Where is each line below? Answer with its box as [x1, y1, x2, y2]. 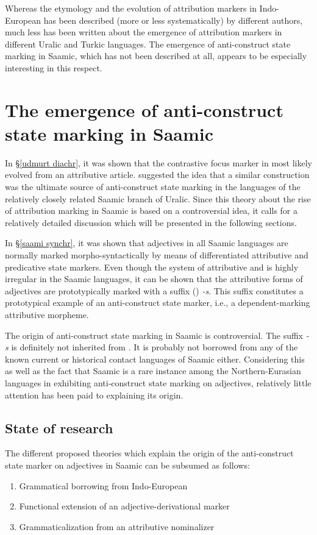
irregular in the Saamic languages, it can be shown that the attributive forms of [5, 272, 303, 285]
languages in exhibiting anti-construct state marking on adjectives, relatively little [5, 376, 312, 389]
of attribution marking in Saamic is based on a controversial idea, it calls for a [5, 204, 298, 217]
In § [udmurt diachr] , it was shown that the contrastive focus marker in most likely [5, 156, 312, 169]
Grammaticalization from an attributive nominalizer [19, 520, 215, 533]
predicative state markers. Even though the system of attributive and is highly [5, 260, 299, 273]
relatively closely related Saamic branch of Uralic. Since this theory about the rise [5, 192, 311, 205]
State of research [5, 418, 113, 437]
